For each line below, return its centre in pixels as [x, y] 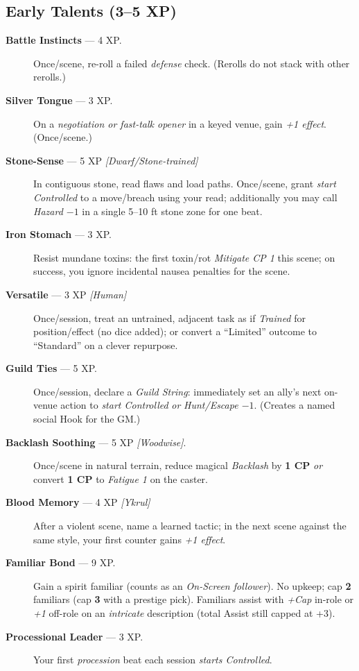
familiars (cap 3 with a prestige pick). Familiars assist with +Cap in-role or [194, 599]
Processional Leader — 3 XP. [75, 636]
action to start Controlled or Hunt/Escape [149, 405]
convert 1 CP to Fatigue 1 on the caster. [121, 478]
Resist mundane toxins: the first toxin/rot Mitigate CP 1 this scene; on [184, 257]
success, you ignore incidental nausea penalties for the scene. [162, 271]
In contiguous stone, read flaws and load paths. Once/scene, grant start [185, 184]
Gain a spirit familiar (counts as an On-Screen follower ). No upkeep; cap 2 [192, 585]
